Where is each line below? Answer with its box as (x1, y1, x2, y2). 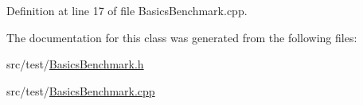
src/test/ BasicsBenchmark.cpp (6, 82, 155, 99)
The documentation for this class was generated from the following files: (6, 29, 357, 45)
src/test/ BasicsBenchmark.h (6, 56, 144, 72)
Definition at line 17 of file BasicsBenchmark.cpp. (6, 2, 248, 18)
